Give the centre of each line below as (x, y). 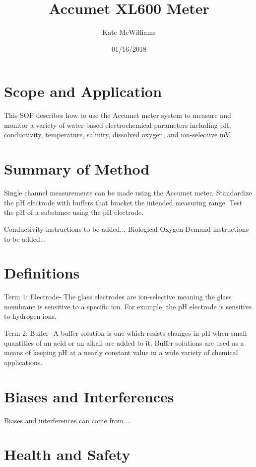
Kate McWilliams (129, 32)
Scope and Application (83, 91)
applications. (23, 362)
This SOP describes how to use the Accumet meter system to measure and (118, 115)
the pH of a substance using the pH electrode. (74, 212)
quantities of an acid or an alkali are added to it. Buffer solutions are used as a (124, 342)
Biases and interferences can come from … (67, 420)
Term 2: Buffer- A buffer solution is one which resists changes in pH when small (126, 333)
